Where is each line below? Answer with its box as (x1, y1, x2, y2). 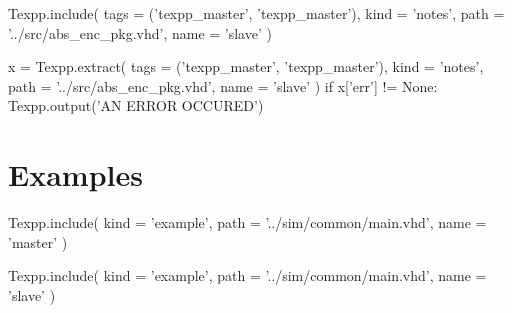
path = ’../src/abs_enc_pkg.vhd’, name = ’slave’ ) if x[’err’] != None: (8, 75, 438, 96)
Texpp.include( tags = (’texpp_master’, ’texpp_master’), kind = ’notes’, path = (8, 3, 505, 23)
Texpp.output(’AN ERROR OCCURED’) (8, 95, 264, 116)
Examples (8, 154, 143, 195)
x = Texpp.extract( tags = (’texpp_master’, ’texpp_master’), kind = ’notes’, (8, 56, 484, 77)
